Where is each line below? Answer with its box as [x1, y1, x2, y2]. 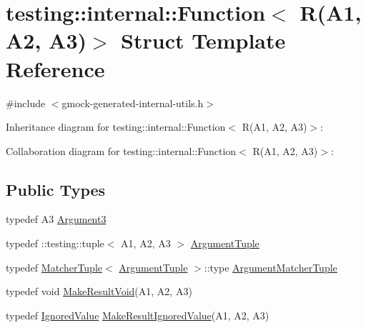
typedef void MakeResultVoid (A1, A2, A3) [6, 284, 192, 299]
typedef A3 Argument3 [6, 212, 107, 227]
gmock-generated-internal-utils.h [61, 95, 204, 110]
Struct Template [121, 26, 286, 55]
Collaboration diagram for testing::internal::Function [6, 143, 237, 158]
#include [6, 95, 46, 110]
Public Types [6, 178, 106, 200]
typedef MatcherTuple [6, 259, 103, 274]
